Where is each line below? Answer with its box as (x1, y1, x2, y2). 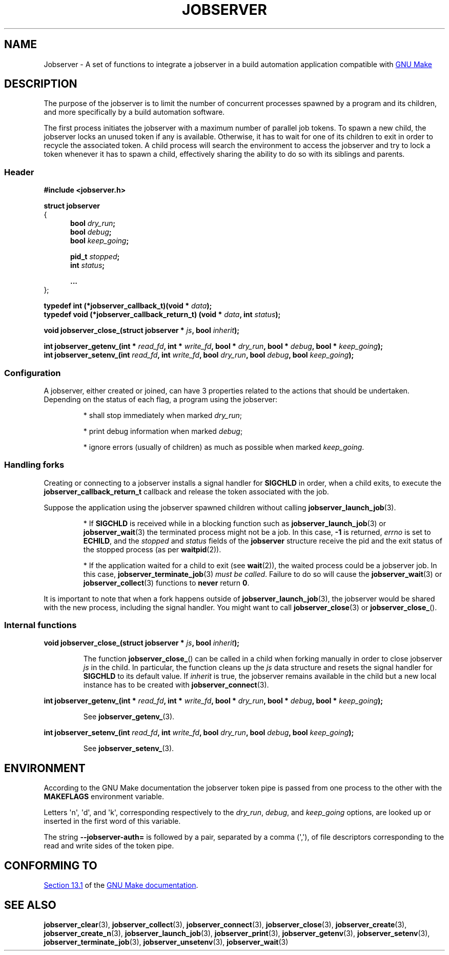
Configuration (4, 367, 61, 378)
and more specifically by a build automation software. (44, 108, 225, 117)
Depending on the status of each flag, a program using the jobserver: (44, 395, 277, 404)
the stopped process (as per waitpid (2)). (83, 545, 221, 554)
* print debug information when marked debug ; (83, 426, 243, 435)
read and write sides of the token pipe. (44, 841, 174, 850)
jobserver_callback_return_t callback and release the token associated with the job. (44, 487, 329, 496)
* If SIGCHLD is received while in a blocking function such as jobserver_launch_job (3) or (83, 518, 386, 528)
